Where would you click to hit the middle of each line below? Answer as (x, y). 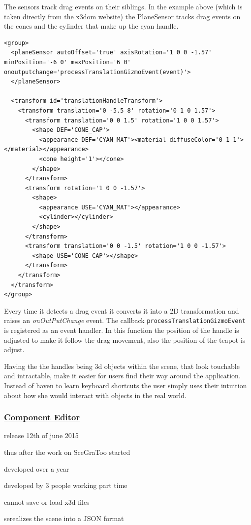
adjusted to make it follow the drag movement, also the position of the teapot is (125, 340)
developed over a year (37, 468)
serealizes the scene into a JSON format (64, 518)
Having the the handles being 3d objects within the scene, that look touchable (122, 366)
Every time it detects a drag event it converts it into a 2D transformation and (122, 310)
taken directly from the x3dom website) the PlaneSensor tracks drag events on (122, 16)
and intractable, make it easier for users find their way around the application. (122, 376)
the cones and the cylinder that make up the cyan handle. (91, 26)
